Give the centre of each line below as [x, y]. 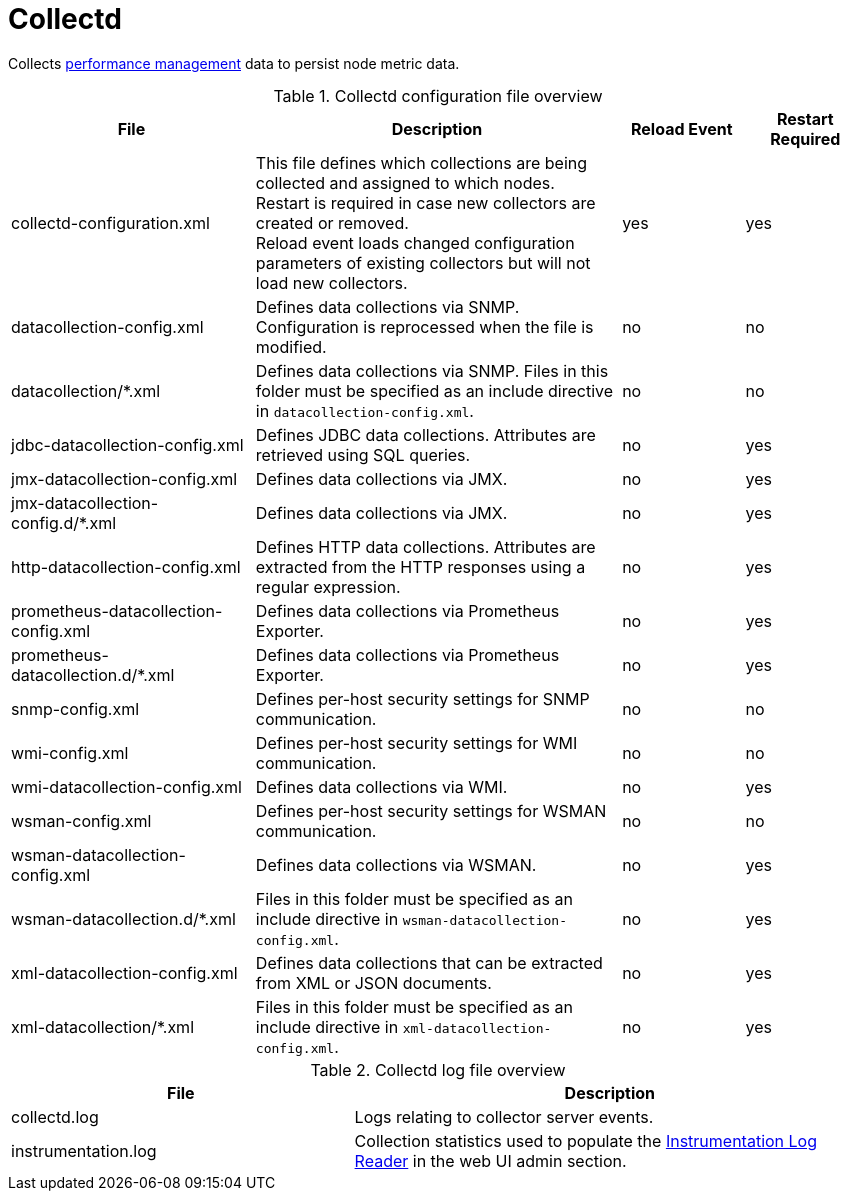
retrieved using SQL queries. [363, 454]
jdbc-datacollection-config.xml [127, 444]
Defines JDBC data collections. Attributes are [425, 434]
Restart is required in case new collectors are [425, 202]
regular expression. [328, 586]
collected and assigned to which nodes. [405, 182]
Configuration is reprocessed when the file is [424, 326]
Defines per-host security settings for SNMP [422, 698]
